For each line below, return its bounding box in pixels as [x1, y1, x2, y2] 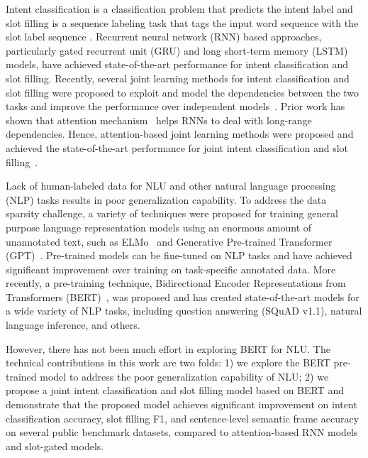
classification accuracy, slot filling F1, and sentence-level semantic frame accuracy [6, 410, 359, 425]
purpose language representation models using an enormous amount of [6, 219, 312, 234]
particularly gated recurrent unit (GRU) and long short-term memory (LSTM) [6, 43, 348, 58]
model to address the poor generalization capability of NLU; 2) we [40, 369, 329, 383]
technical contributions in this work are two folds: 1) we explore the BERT [6, 355, 330, 370]
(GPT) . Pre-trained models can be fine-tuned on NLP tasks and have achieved [6, 248, 352, 263]
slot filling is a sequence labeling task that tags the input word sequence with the [6, 15, 359, 30]
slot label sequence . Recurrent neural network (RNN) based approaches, [6, 29, 322, 44]
